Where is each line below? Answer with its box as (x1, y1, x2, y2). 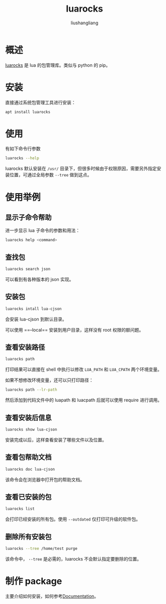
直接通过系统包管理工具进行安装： (5, 99, 76, 105)
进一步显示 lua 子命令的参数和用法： (5, 227, 80, 234)
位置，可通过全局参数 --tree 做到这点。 (9, 172, 92, 178)
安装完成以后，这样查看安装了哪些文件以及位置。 (5, 437, 107, 443)
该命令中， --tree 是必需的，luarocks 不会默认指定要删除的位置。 (5, 555, 142, 562)
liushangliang (70, 20, 99, 26)
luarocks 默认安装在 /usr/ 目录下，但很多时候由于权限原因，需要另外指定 (5, 165, 157, 172)
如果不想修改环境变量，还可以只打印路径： (5, 377, 94, 383)
